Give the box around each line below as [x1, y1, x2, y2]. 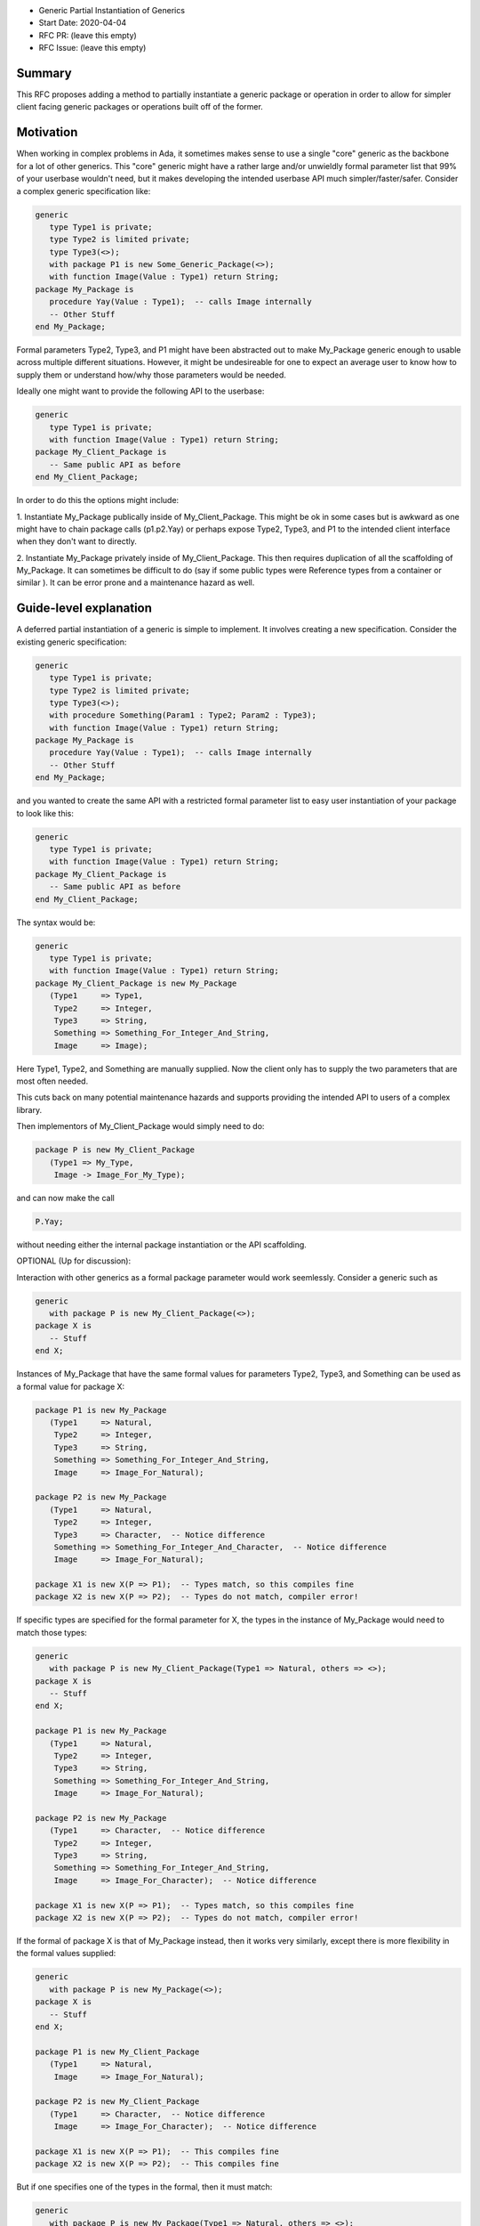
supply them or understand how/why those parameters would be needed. [16, 370, 286, 380]
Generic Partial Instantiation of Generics [38, 5, 186, 15]
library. [16, 1104, 43, 1115]
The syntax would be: [16, 917, 96, 928]
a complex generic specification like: [16, 185, 151, 196]
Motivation [16, 125, 78, 140]
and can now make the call [16, 1192, 115, 1203]
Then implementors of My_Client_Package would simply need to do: [16, 1121, 265, 1132]
